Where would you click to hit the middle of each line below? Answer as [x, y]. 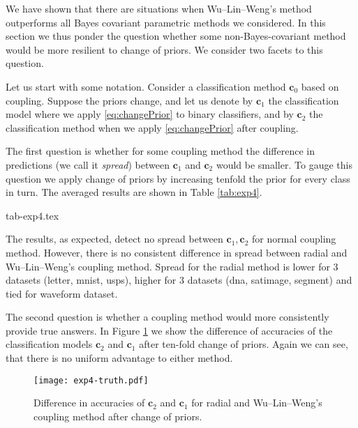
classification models [49, 344]
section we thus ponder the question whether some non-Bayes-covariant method [176, 36]
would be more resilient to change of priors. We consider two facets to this [164, 49]
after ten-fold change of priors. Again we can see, [244, 344]
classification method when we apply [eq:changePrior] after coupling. [152, 127]
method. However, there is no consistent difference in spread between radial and [177, 252]
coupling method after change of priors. [118, 416]
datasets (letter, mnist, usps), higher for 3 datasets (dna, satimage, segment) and [179, 280]
